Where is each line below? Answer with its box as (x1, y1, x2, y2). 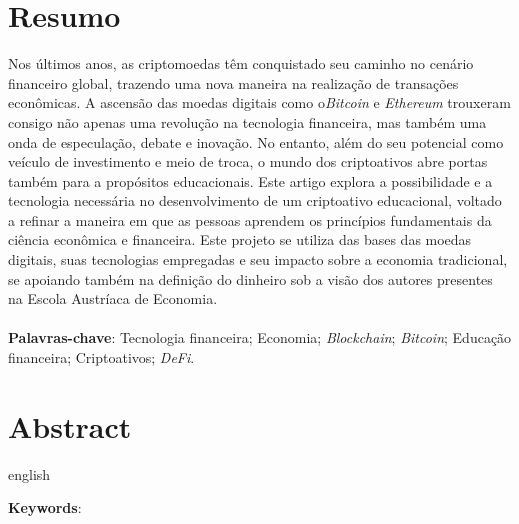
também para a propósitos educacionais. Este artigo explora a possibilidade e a (8, 170, 493, 191)
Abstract (8, 405, 132, 446)
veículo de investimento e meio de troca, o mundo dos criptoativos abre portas (8, 151, 488, 172)
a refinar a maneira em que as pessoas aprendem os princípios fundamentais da (8, 209, 492, 230)
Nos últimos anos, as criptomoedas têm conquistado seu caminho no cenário (8, 53, 474, 74)
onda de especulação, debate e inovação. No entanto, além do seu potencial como (8, 131, 504, 152)
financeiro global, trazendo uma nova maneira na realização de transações (8, 72, 459, 93)
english (8, 463, 51, 484)
